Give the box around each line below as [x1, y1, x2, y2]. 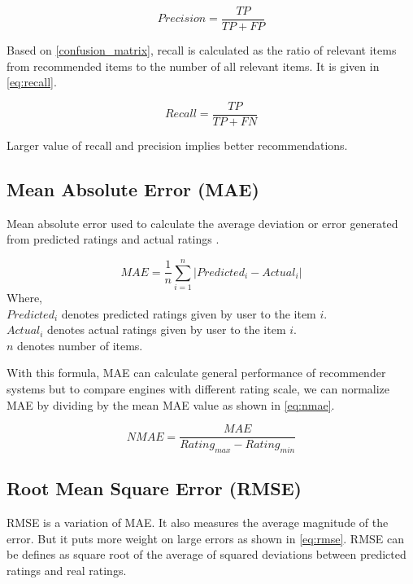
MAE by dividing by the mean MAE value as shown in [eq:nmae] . [7, 396, 335, 413]
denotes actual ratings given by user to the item [47, 321, 286, 338]
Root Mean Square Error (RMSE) [7, 476, 302, 501]
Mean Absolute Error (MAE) [7, 176, 259, 201]
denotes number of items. [17, 336, 143, 353]
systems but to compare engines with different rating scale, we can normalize [7, 380, 390, 397]
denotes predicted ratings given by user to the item [61, 305, 316, 322]
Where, [7, 289, 42, 306]
